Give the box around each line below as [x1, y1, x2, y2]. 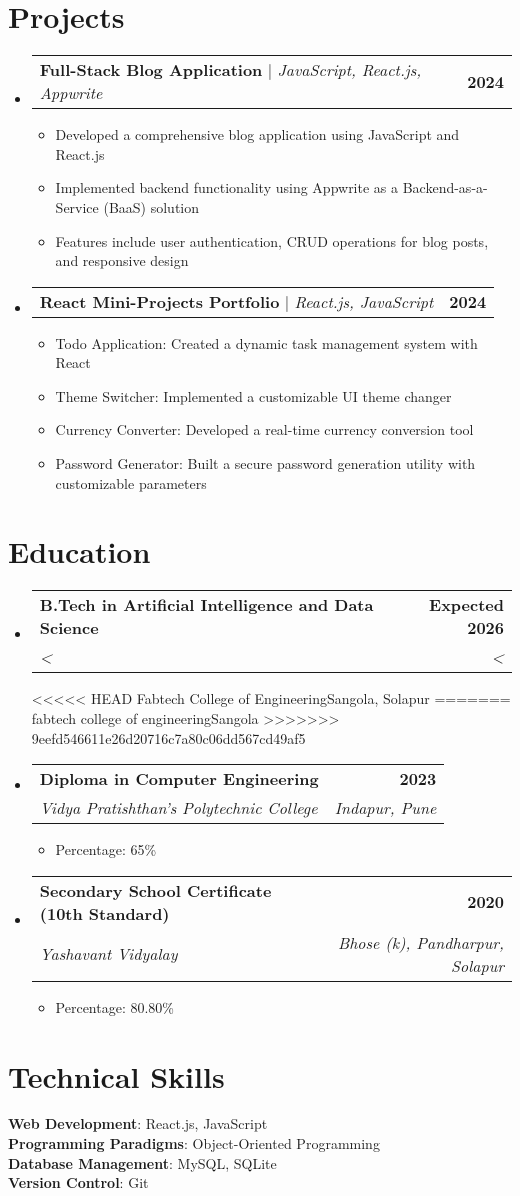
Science [39, 616, 99, 640]
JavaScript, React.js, [277, 58, 422, 82]
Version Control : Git [8, 1172, 149, 1193]
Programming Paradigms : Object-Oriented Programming [8, 1133, 380, 1154]
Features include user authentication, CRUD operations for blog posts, [55, 230, 489, 251]
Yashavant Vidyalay [39, 942, 178, 966]
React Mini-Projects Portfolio [39, 289, 280, 313]
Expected [429, 593, 504, 617]
